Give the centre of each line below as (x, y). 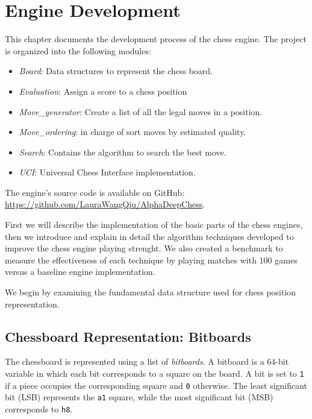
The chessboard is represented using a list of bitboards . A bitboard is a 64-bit (147, 361)
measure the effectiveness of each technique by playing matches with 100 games (151, 260)
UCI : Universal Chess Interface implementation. (107, 172)
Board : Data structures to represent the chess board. (116, 71)
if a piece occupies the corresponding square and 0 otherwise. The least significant (156, 385)
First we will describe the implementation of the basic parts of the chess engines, (154, 225)
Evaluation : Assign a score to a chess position (103, 91)
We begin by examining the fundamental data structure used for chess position (151, 292)
